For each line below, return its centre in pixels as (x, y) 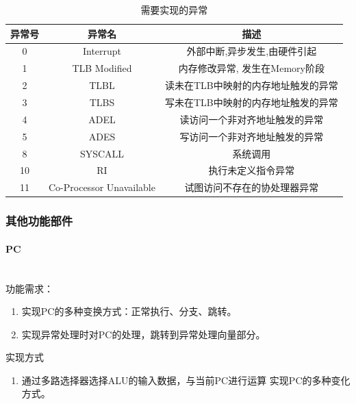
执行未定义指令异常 (252, 170)
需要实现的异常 (174, 10)
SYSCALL (102, 153)
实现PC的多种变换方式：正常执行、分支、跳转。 (129, 311)
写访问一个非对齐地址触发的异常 (252, 136)
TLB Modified (102, 68)
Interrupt (102, 51)
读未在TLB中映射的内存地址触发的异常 (251, 85)
